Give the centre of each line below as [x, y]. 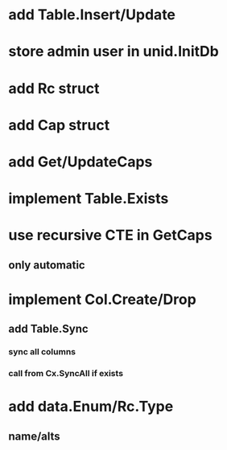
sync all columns [42, 352]
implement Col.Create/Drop [103, 299]
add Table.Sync [48, 329]
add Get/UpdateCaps [80, 162]
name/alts [34, 436]
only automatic [47, 265]
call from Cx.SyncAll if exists [66, 374]
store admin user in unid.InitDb [113, 52]
